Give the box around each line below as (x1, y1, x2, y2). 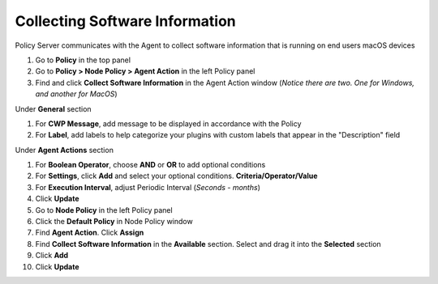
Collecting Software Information (15, 12, 237, 30)
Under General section (15, 104, 92, 113)
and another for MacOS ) (35, 89, 118, 99)
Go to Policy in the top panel (35, 55, 131, 65)
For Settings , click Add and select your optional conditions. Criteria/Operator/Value (35, 171, 318, 181)
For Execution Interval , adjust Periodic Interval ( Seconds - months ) (35, 182, 261, 192)
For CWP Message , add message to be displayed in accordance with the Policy (35, 118, 302, 129)
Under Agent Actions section (15, 145, 114, 155)
